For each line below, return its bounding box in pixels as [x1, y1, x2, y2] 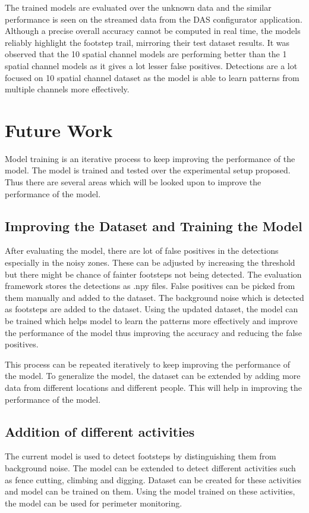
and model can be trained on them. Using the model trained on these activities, [5, 485, 295, 498]
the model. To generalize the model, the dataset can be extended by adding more [5, 369, 301, 382]
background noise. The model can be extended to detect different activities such [5, 461, 296, 474]
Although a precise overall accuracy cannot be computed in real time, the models [5, 24, 301, 37]
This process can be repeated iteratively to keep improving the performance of [5, 357, 290, 370]
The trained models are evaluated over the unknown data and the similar [5, 1, 272, 13]
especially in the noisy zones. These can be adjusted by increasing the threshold [5, 256, 295, 269]
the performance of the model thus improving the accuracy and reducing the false [5, 326, 302, 338]
